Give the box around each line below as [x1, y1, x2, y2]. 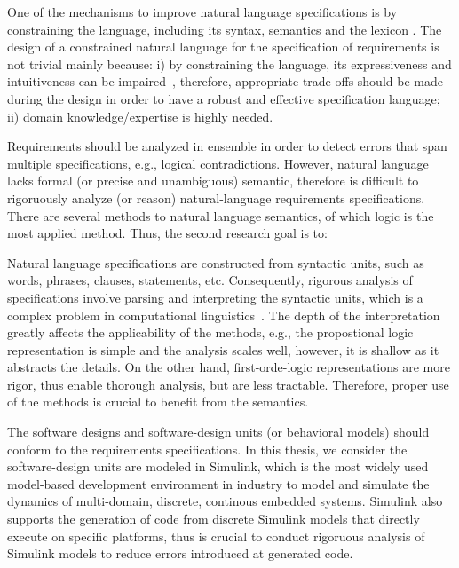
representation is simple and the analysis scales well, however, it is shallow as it [7, 340, 439, 359]
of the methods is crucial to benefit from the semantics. [7, 392, 309, 411]
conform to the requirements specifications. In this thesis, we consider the [7, 439, 408, 458]
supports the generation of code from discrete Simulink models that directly [7, 509, 420, 528]
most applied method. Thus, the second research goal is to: [7, 224, 328, 242]
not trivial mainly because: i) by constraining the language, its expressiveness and [7, 54, 452, 73]
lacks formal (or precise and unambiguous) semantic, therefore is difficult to [7, 171, 419, 190]
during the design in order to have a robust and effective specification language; [7, 89, 440, 107]
